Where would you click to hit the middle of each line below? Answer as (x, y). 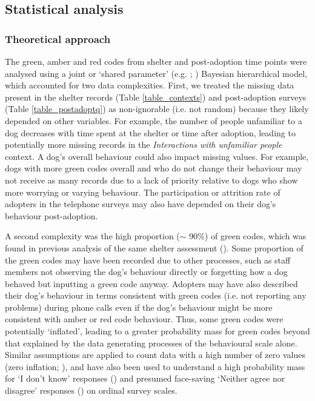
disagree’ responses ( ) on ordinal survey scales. (91, 390)
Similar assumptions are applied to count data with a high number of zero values (155, 355)
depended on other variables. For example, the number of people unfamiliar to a (154, 120)
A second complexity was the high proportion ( (92, 236)
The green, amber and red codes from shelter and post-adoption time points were (156, 61)
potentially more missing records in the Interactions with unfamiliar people (144, 144)
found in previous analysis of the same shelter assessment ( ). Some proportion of (154, 247)
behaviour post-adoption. (51, 215)
